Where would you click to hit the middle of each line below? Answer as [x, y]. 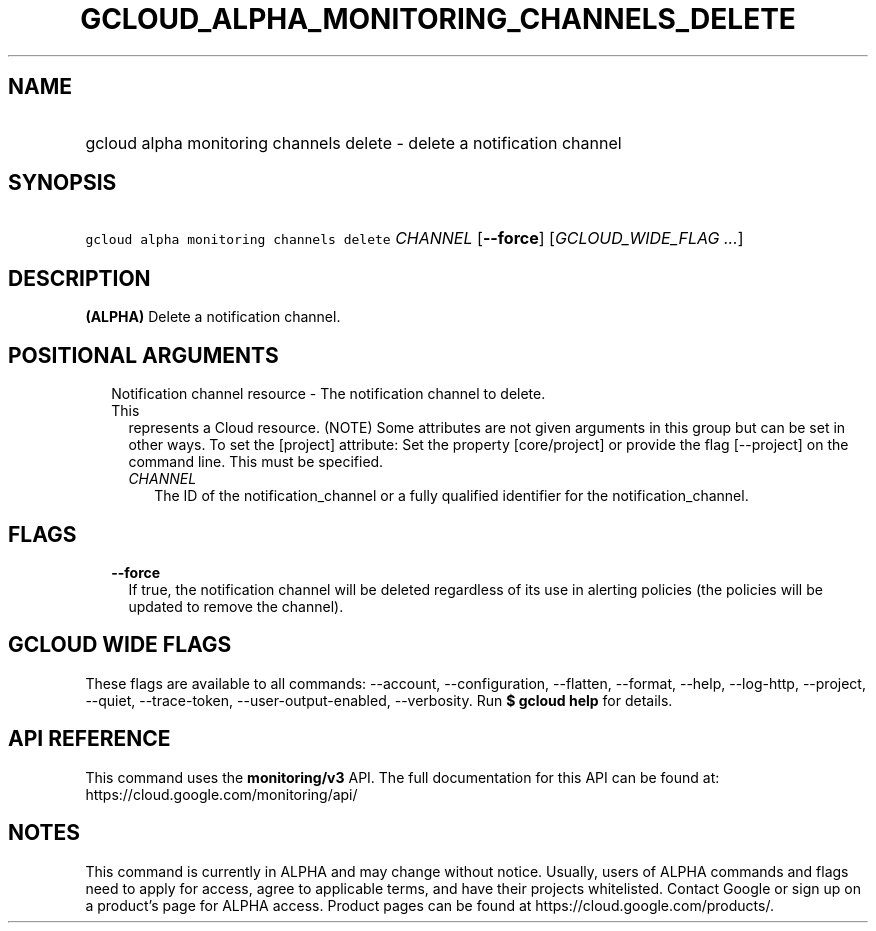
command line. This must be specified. [256, 462]
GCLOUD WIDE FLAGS [120, 645]
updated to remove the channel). [236, 606]
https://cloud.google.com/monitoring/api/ [221, 794]
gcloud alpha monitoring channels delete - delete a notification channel [353, 142]
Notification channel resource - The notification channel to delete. [328, 394]
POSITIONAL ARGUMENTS [143, 355]
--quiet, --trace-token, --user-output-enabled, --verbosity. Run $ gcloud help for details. [379, 700]
